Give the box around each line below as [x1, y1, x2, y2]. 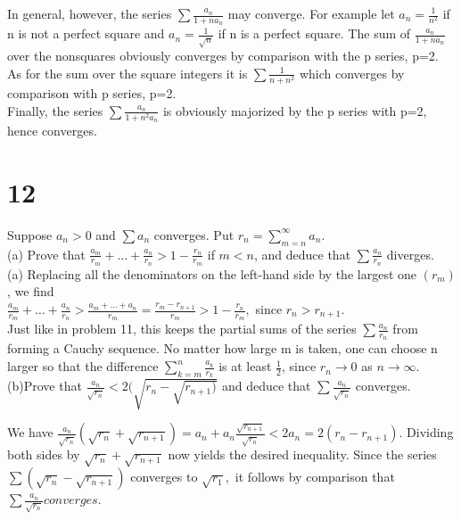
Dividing [407, 423, 454, 442]
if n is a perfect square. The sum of [218, 24, 411, 43]
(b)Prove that [7, 376, 82, 395]
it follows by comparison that [235, 467, 395, 486]
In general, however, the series [7, 4, 172, 22]
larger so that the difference [7, 357, 159, 376]
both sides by [7, 445, 80, 464]
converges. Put [153, 225, 235, 243]
